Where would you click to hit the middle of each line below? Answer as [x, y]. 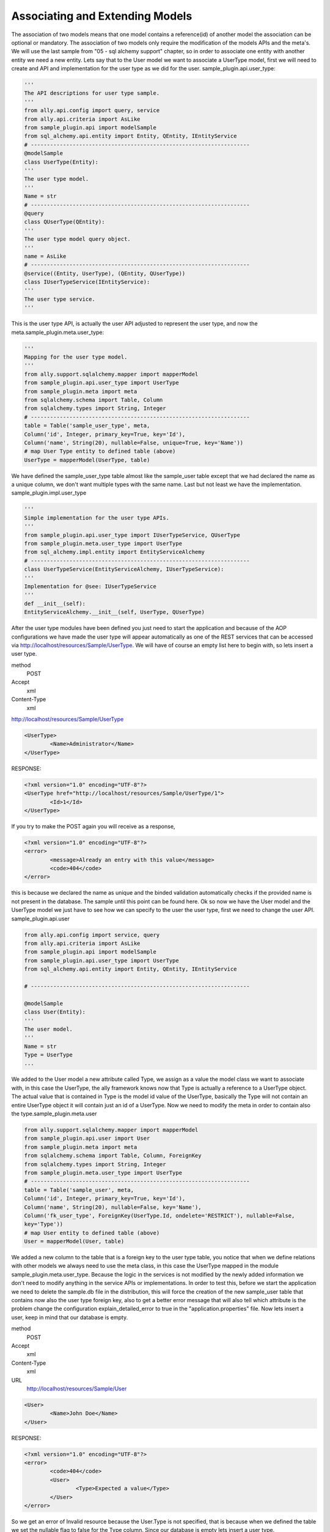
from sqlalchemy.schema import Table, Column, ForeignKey [113, 1156]
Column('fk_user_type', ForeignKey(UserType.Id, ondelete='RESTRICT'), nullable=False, [159, 1215]
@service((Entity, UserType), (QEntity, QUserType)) [105, 273]
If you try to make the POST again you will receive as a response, [93, 826]
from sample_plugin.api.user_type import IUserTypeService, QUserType [132, 535]
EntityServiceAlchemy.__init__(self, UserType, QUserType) [114, 612]
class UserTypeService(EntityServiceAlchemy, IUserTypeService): [124, 569]
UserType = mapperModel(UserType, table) [87, 460]
